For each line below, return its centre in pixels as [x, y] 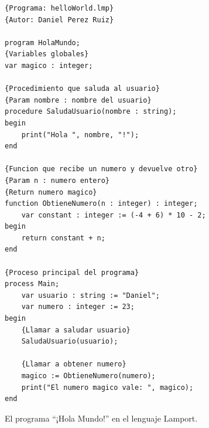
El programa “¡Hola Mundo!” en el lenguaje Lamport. [101, 418]
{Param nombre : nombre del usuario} [78, 100]
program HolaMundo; [42, 43]
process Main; [32, 284]
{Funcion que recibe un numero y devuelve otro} [101, 169]
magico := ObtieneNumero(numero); [88, 376]
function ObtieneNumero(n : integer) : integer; [101, 204]
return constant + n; [63, 238]
